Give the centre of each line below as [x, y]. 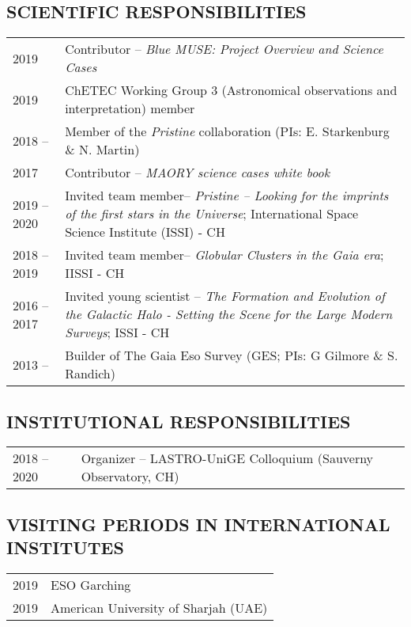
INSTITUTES [65, 547]
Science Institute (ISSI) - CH [145, 232]
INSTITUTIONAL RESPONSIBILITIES [179, 421]
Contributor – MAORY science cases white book [198, 173]
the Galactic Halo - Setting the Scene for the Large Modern [229, 314]
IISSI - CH [95, 273]
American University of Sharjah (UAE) [159, 608]
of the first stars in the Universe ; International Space [212, 214]
